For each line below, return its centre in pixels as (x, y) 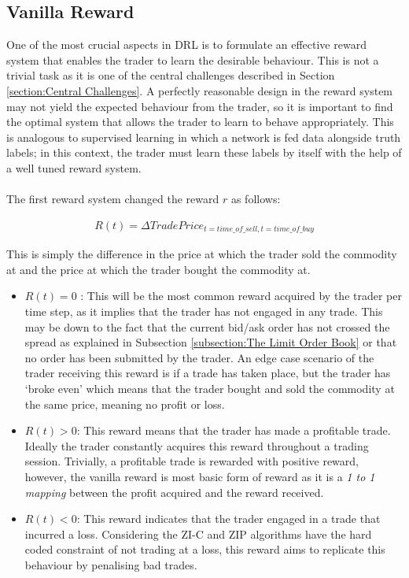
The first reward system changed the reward (113, 199)
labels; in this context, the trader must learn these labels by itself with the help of (204, 152)
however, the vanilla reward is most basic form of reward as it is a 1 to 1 (200, 476)
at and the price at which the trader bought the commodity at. (158, 269)
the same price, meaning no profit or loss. (125, 404)
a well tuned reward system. (74, 167)
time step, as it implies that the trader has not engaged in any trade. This (204, 311)
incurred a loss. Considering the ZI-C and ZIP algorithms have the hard (198, 534)
